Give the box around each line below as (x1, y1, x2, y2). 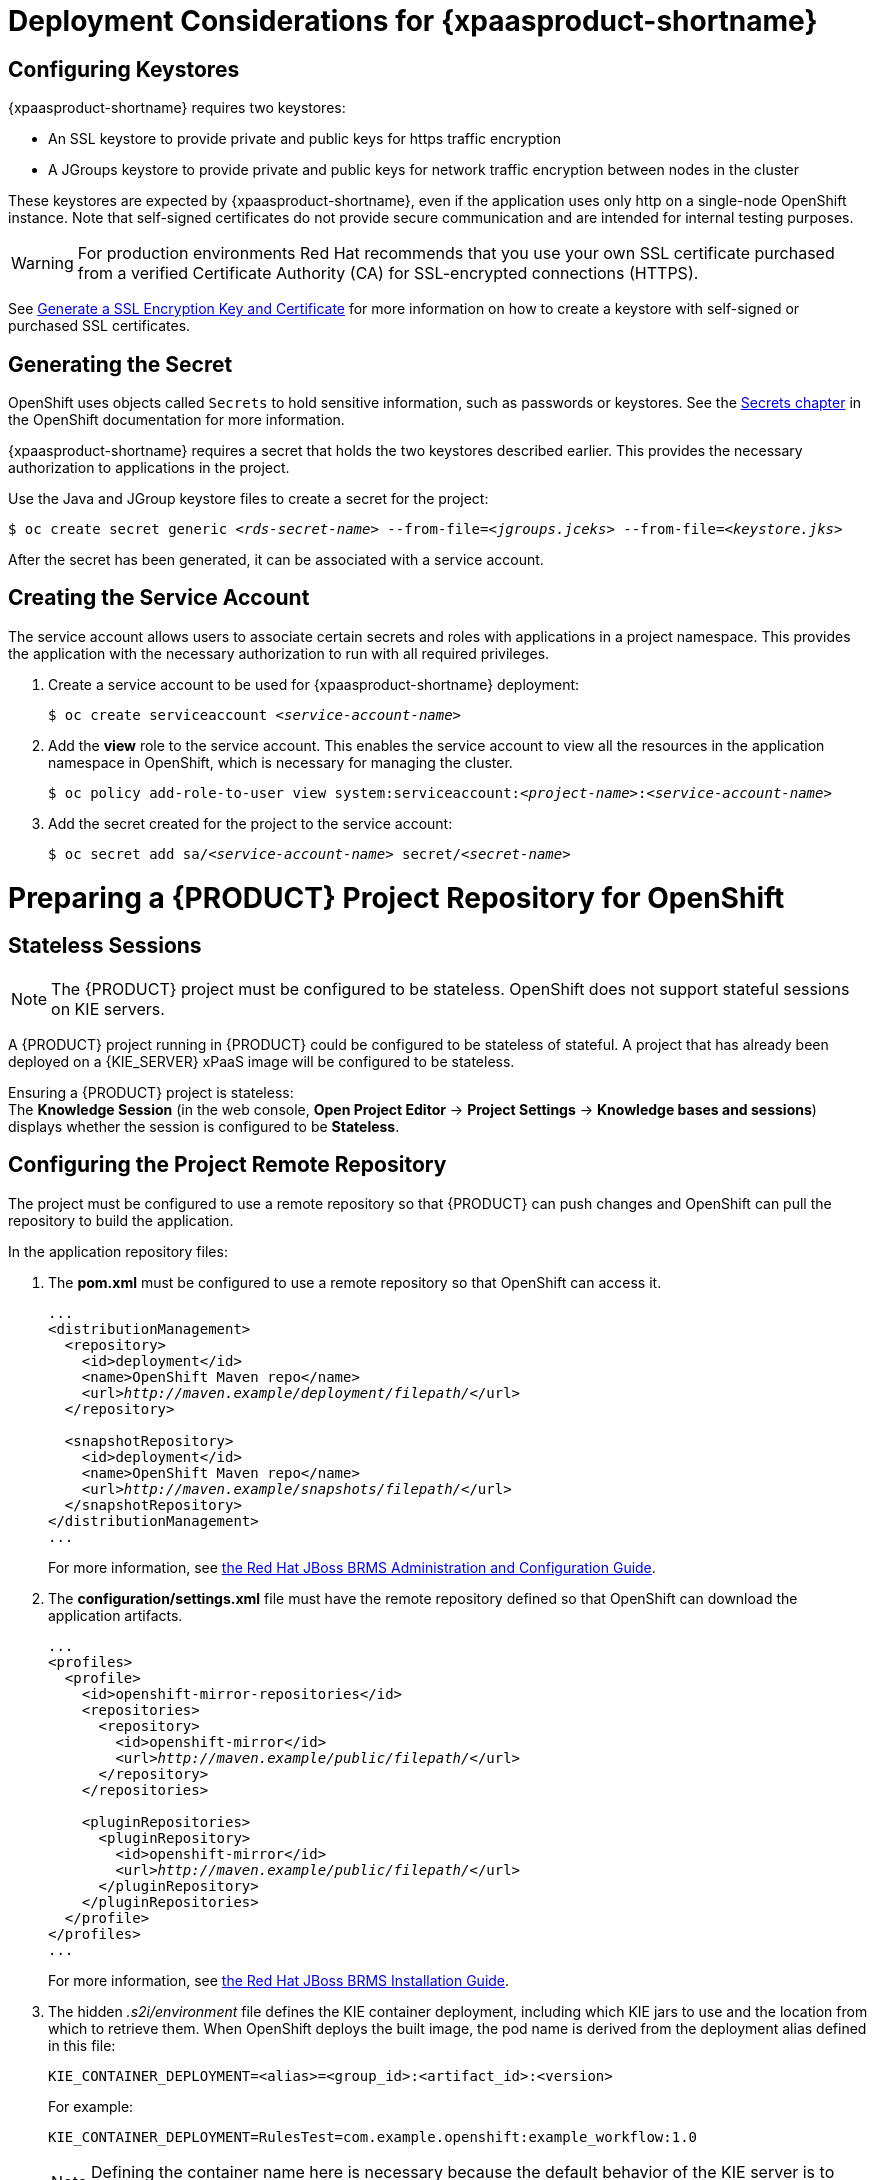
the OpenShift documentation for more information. (8, 411, 345, 429)
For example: (48, 2097, 134, 2115)
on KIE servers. (51, 998, 165, 1019)
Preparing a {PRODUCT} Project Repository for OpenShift (8, 880, 785, 915)
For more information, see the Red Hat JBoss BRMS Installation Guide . (48, 1971, 510, 1989)
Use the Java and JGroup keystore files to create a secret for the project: (8, 490, 489, 508)
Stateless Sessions (8, 933, 202, 959)
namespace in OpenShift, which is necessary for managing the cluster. (48, 753, 513, 771)
